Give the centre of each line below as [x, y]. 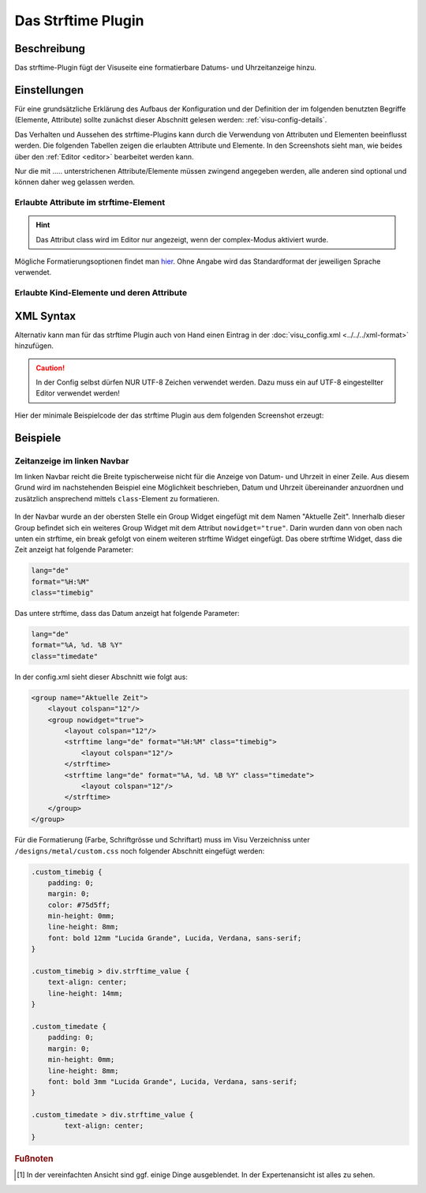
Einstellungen [49, 90]
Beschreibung [50, 49]
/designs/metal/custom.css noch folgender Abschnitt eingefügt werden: [140, 851]
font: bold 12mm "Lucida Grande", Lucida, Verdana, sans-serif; [175, 938]
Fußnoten [34, 1158]
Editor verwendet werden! [78, 393]
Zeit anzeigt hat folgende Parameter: [74, 550]
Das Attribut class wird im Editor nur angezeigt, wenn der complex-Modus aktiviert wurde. [182, 239]
